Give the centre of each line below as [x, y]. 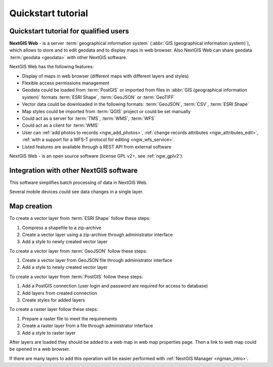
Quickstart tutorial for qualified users [69, 31]
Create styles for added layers [54, 300]
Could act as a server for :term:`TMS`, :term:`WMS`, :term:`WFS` [89, 118]
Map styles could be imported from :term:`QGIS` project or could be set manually [106, 111]
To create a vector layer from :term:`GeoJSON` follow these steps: [78, 251]
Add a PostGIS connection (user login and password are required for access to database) [115, 286]
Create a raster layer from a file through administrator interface [87, 326]
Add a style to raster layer [49, 333]
